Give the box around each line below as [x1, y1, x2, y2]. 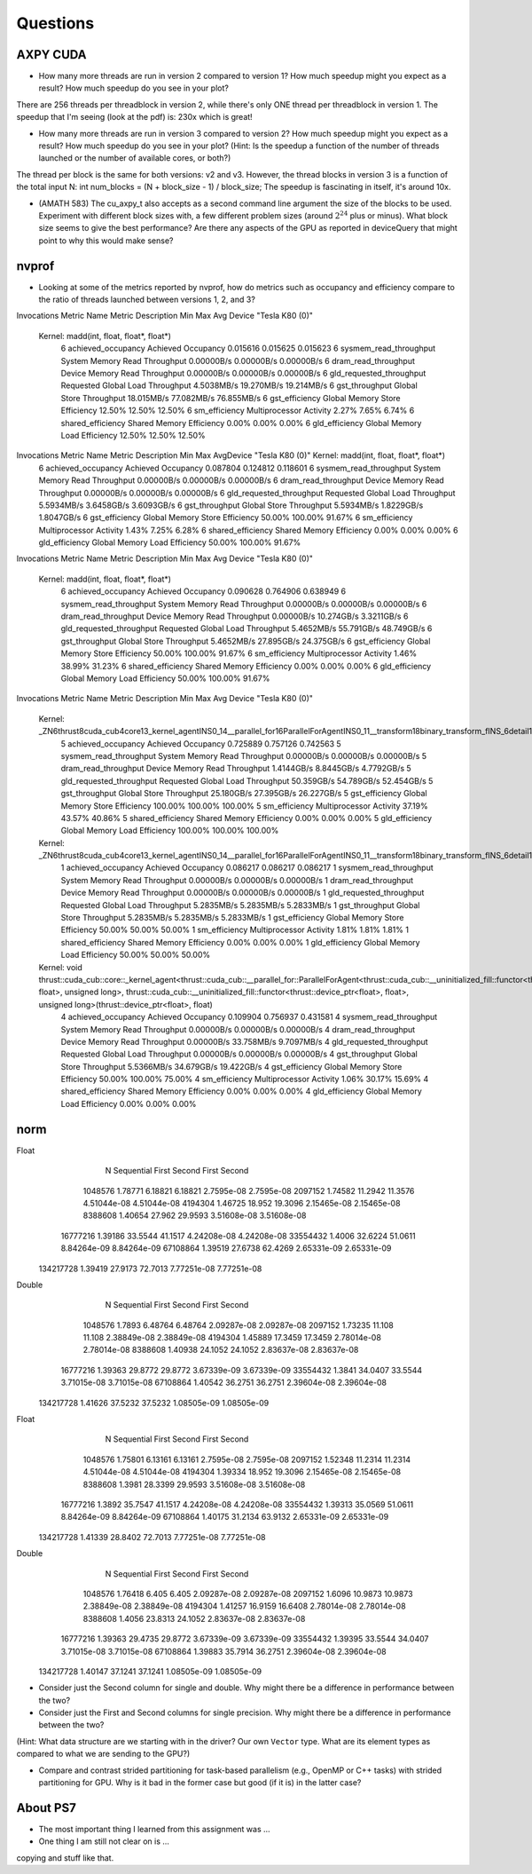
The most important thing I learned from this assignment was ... [38, 1823, 270, 1834]
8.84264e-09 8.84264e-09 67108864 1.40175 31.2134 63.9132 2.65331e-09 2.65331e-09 [60, 1512, 389, 1522]
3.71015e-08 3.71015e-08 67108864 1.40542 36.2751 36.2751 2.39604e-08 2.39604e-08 [60, 1377, 387, 1388]
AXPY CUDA [16, 47, 87, 62]
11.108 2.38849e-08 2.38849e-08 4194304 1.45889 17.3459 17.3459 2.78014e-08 [82, 1332, 381, 1343]
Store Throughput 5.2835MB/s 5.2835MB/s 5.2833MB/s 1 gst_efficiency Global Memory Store [60, 913, 404, 923]
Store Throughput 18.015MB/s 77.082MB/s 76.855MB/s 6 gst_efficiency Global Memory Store [60, 392, 401, 403]
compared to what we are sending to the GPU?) [16, 1749, 191, 1759]
